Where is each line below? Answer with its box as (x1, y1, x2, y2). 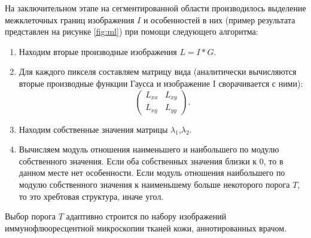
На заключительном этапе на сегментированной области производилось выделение (5, 2, 306, 14)
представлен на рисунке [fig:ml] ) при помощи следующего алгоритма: (5, 25, 258, 38)
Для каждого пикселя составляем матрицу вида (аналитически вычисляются (19, 65, 297, 78)
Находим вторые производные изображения (19, 45, 177, 57)
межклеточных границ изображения (5, 13, 135, 26)
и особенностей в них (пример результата (143, 13, 295, 26)
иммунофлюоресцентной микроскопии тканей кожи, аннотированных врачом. (5, 221, 286, 234)
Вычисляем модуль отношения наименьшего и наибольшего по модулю (19, 143, 279, 155)
